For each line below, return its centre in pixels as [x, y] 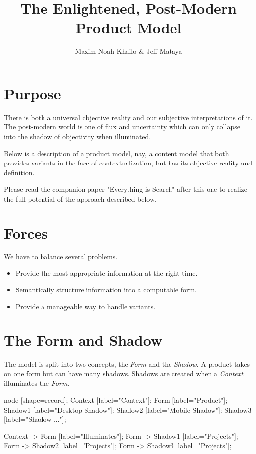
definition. [19, 172]
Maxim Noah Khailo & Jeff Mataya [128, 51]
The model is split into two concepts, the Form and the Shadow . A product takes [127, 364]
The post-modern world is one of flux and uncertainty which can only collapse [122, 127]
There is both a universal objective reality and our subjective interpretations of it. [128, 117]
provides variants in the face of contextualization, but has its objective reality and [128, 163]
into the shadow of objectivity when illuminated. [78, 137]
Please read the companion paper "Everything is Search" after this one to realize [126, 189]
